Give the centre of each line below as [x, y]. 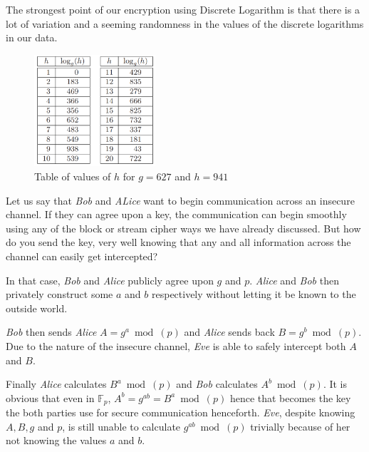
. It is [335, 384]
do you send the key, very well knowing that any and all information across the [178, 242]
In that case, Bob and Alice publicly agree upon [110, 280]
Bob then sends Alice [51, 332]
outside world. [37, 308]
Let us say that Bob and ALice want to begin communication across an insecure [180, 200]
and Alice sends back [229, 332]
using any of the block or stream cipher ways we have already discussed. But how [183, 228]
